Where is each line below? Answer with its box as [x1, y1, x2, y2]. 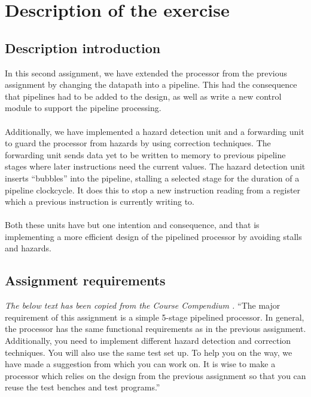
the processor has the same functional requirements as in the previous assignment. [5, 322, 306, 335]
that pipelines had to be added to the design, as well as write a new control [5, 90, 282, 102]
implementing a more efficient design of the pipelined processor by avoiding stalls [5, 230, 302, 242]
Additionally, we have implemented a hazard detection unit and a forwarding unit [5, 125, 304, 137]
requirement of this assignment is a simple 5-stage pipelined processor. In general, [5, 310, 304, 323]
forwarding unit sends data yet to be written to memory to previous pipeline [5, 148, 286, 161]
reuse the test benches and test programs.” [5, 381, 160, 393]
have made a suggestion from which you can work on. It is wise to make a [5, 358, 276, 370]
